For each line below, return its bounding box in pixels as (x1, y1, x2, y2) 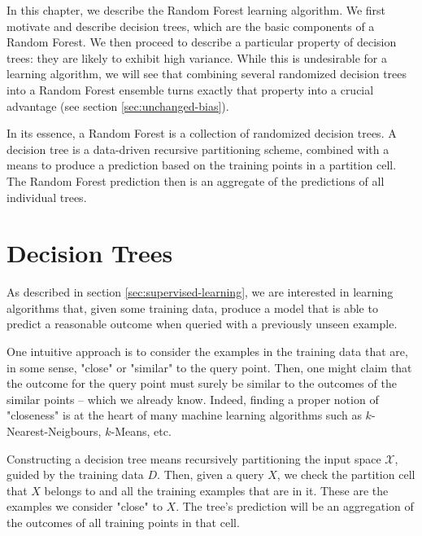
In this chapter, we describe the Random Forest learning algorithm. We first (7, 2, 386, 18)
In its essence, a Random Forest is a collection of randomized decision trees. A (7, 125, 397, 142)
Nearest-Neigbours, (7, 423, 102, 439)
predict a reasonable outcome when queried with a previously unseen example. (7, 315, 398, 332)
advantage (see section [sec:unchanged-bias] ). (7, 97, 229, 114)
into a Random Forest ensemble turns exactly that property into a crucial (7, 81, 374, 98)
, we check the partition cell (276, 466, 415, 483)
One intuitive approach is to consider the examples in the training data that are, (7, 343, 408, 360)
